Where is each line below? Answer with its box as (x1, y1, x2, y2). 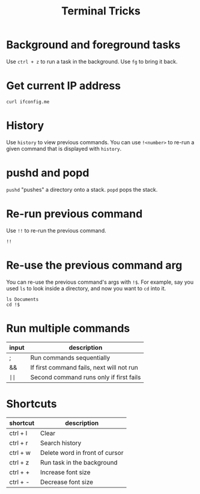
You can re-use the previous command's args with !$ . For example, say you (6, 278, 194, 285)
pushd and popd (6, 166, 89, 180)
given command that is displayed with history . (6, 145, 122, 152)
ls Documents (6, 296, 39, 302)
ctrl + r (9, 439, 28, 447)
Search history (40, 439, 82, 447)
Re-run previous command (6, 207, 143, 221)
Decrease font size (40, 478, 94, 486)
